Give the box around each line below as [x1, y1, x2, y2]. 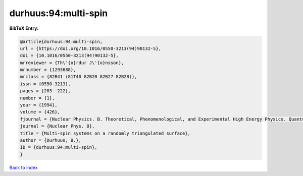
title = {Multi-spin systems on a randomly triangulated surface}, [20, 130, 191, 136]
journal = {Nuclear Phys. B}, [20, 124, 95, 129]
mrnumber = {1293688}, [20, 67, 76, 73]
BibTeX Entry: [9, 25, 39, 31]
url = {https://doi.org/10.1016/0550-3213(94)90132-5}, [20, 45, 162, 51]
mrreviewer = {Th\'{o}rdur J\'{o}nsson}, [20, 60, 124, 66]
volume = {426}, [20, 109, 61, 115]
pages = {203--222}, [20, 88, 71, 94]
